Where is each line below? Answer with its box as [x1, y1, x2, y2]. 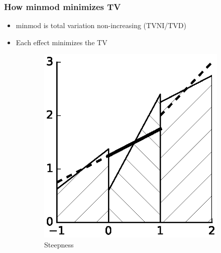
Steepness [44, 239, 74, 249]
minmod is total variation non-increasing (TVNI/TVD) [16, 20, 186, 31]
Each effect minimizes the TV [16, 37, 107, 47]
